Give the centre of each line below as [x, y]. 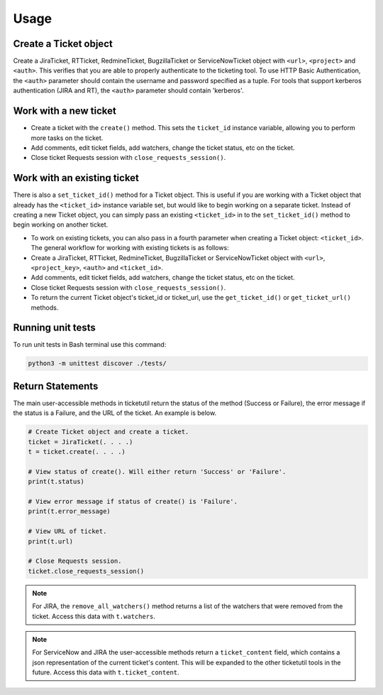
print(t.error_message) [70, 511]
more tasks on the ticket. [67, 138]
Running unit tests [54, 328]
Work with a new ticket [65, 111]
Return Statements [56, 386]
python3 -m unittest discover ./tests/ [97, 363]
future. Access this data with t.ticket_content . [106, 672]
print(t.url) [51, 541]
